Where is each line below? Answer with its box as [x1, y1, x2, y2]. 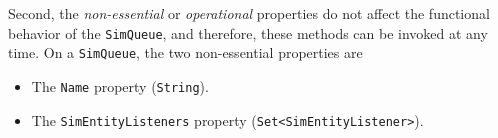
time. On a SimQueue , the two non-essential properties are [8, 42, 363, 63]
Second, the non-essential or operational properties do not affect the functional [8, 3, 490, 23]
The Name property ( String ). [31, 75, 209, 96]
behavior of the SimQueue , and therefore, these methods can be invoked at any [8, 22, 488, 43]
